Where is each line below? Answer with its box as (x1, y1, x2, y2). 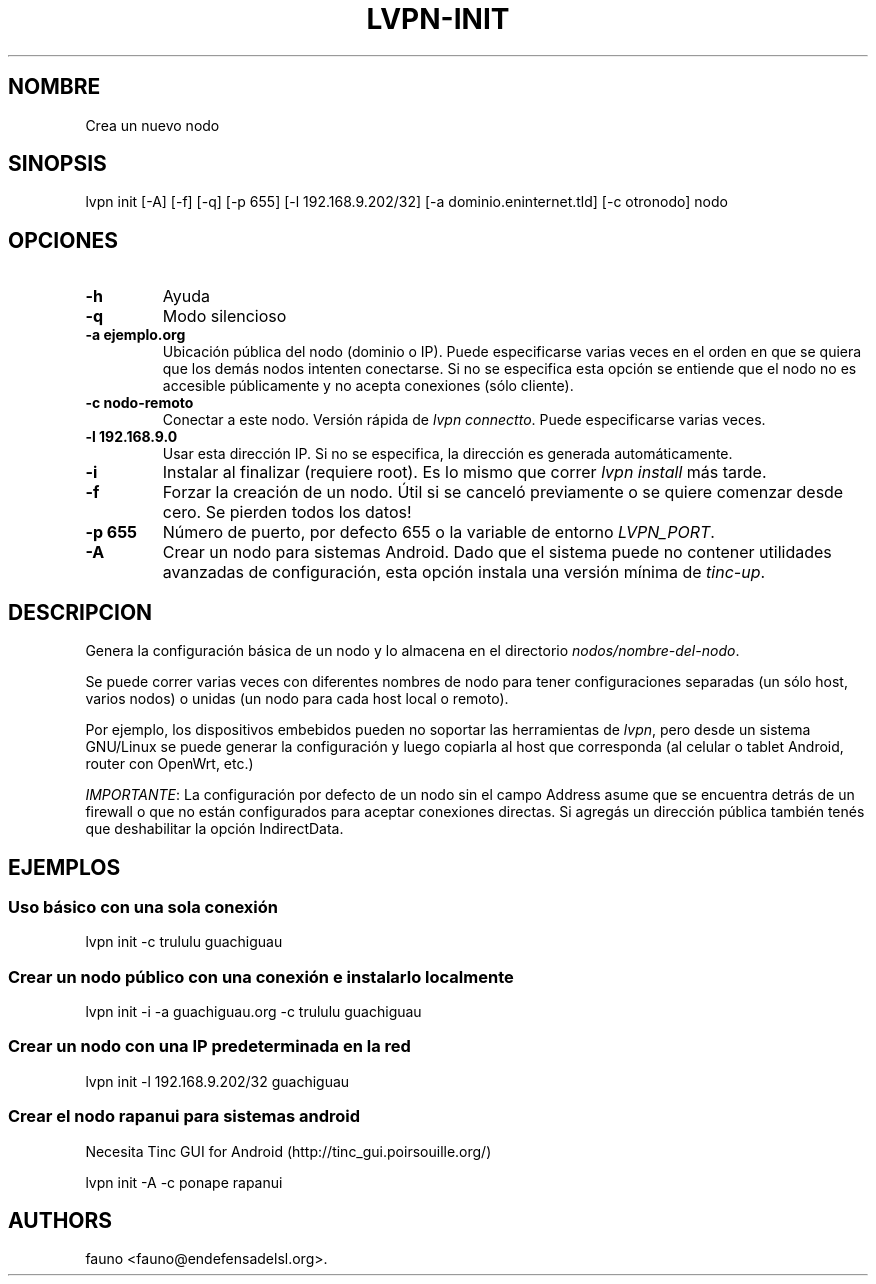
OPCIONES (8, 227, 118, 253)
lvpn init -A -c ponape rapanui (85, 1173, 283, 1191)
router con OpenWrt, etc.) (85, 755, 254, 773)
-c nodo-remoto (85, 394, 194, 412)
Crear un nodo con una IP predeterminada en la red (8, 1036, 411, 1057)
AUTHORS (8, 1208, 113, 1234)
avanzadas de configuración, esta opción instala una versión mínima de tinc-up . (162, 562, 766, 583)
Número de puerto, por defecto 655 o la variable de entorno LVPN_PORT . (162, 522, 715, 543)
